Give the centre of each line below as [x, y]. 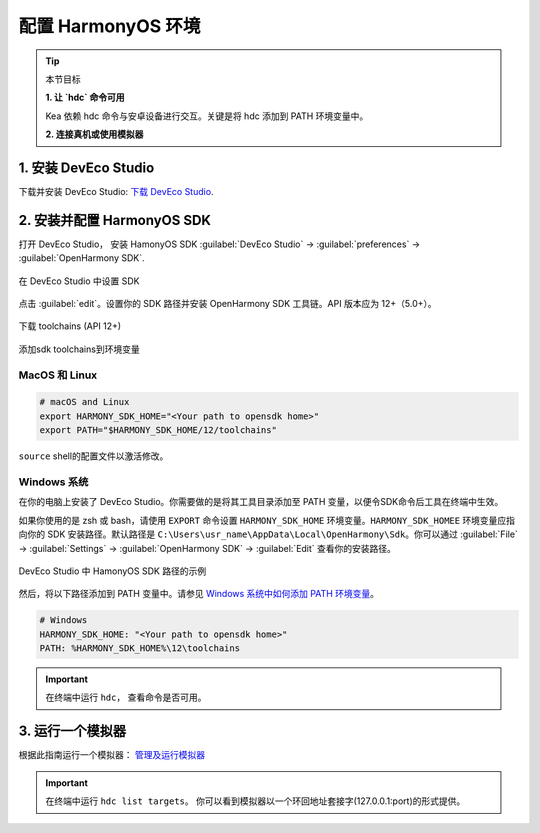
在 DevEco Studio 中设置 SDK [79, 281]
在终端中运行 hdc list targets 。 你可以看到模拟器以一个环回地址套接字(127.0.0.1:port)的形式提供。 [255, 801]
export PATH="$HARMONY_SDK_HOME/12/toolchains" [158, 430]
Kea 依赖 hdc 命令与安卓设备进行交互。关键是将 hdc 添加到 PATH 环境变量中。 [207, 116]
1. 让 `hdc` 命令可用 [85, 97]
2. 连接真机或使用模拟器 [94, 134]
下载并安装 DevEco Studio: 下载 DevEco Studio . [116, 192]
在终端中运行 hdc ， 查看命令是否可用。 [126, 697]
